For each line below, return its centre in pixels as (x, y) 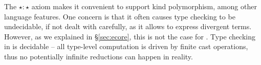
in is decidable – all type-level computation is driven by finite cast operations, (126, 46)
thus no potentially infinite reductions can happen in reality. (99, 56)
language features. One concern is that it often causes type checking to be (120, 16)
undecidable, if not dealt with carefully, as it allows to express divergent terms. (128, 26)
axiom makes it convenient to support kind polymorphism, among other (144, 6)
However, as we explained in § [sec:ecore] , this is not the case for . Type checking (130, 36)
